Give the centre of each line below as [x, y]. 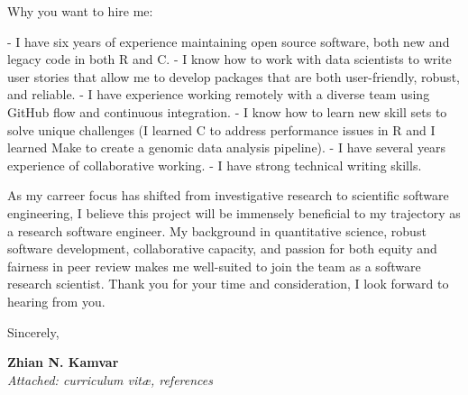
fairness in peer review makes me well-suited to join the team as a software [214, 266]
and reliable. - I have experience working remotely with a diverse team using [219, 94]
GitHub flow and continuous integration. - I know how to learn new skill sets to [227, 111]
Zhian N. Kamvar [63, 362]
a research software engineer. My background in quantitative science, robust [217, 230]
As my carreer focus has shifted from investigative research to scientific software [228, 195]
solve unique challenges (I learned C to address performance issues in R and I [221, 129]
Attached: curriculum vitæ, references [110, 379]
